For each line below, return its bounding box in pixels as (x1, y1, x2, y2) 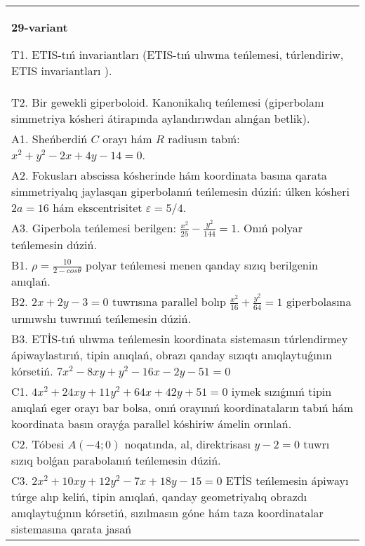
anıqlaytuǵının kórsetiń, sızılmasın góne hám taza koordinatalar (11, 504, 324, 521)
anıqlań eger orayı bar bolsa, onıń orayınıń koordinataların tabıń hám (11, 399, 354, 415)
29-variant (11, 19, 68, 35)
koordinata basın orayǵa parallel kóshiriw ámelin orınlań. (11, 415, 292, 432)
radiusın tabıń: (168, 131, 240, 147)
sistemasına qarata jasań (11, 520, 132, 537)
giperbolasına (286, 293, 352, 310)
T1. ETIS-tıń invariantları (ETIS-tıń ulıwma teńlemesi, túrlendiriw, (11, 46, 344, 62)
